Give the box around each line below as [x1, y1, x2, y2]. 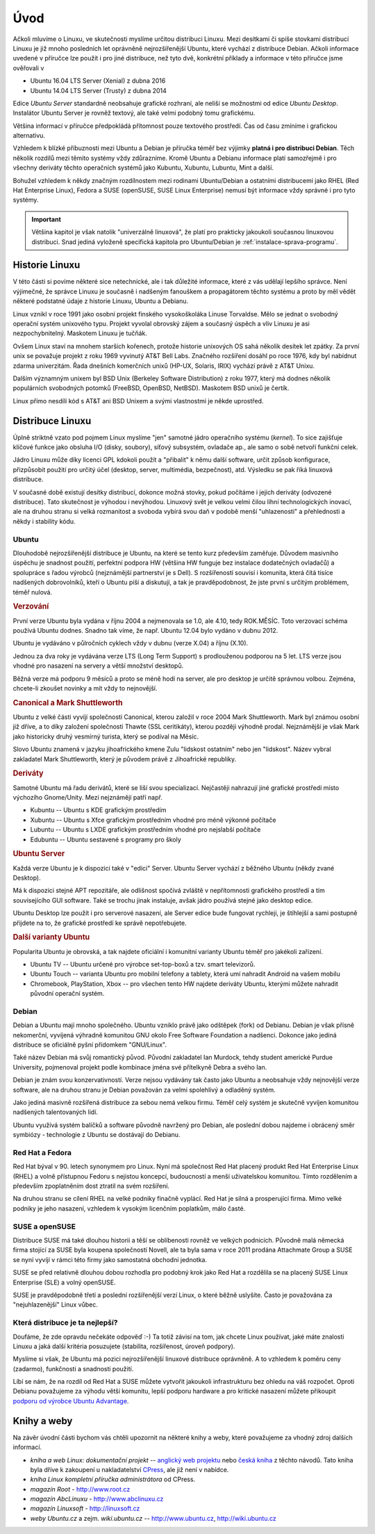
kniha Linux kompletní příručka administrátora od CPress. [30, 1475, 196, 1484]
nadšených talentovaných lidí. [12, 1108, 99, 1116]
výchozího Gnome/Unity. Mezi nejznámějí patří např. [12, 793, 162, 801]
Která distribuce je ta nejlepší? [12, 1318, 118, 1327]
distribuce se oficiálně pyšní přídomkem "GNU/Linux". [12, 1040, 167, 1049]
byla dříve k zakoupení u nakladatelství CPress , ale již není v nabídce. [30, 1465, 229, 1474]
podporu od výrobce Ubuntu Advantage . [12, 1396, 129, 1405]
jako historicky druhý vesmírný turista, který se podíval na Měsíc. [12, 732, 199, 741]
